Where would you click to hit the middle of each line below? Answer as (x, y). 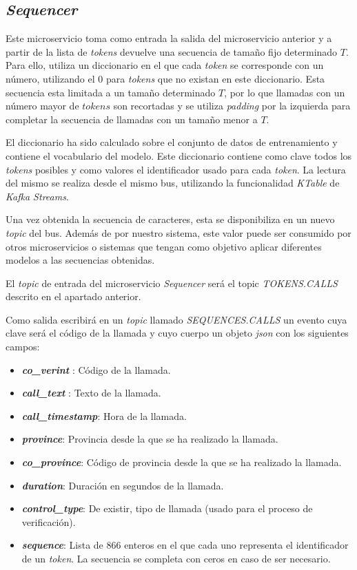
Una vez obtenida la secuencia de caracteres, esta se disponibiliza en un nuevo (170, 219)
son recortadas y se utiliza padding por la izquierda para (232, 106)
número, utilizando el (50, 78)
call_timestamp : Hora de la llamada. (104, 415)
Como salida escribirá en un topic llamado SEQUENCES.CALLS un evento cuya (176, 319)
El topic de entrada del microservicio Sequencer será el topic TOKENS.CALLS (172, 283)
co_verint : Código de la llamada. (96, 369)
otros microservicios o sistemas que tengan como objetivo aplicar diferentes (164, 246)
